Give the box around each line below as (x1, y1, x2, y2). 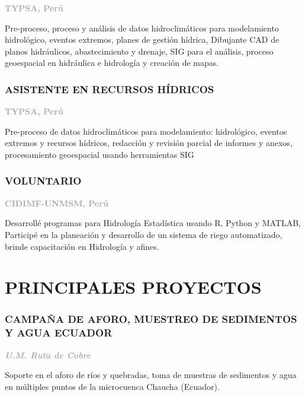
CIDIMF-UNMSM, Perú (5, 196, 108, 209)
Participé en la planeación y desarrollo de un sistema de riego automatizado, (5, 228, 282, 240)
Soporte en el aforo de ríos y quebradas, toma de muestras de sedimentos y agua (5, 369, 297, 381)
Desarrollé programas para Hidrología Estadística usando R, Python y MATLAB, (5, 217, 301, 229)
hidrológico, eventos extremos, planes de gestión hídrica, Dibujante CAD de (5, 33, 280, 46)
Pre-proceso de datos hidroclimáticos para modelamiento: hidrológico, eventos (5, 125, 287, 137)
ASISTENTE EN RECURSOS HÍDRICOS (5, 81, 214, 96)
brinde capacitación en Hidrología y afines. (5, 240, 159, 252)
